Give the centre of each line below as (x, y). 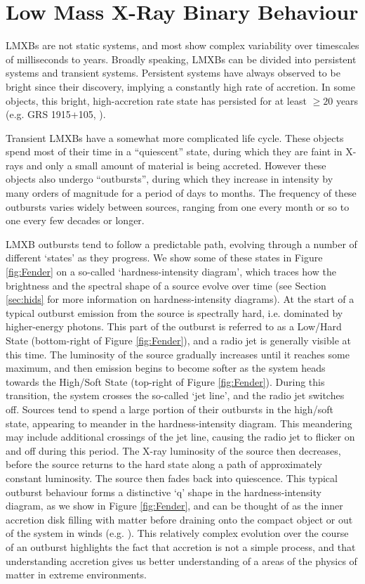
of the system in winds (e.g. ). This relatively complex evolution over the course (177, 533)
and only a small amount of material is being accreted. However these (176, 165)
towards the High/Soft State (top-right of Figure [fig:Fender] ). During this (165, 381)
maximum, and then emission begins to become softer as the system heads (166, 368)
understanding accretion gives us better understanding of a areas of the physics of (181, 560)
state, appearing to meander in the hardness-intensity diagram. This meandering (179, 423)
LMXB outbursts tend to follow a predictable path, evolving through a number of (181, 244)
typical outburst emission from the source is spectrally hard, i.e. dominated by (174, 312)
